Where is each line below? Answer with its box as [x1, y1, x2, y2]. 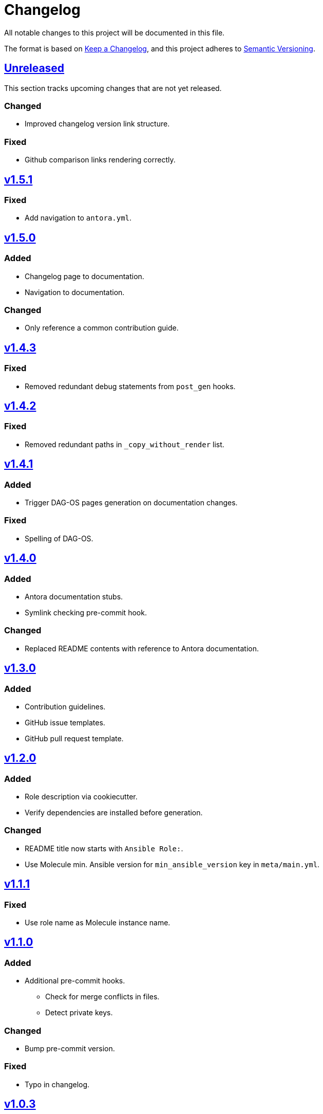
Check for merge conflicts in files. [45, 992, 160, 1001]
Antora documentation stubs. [25, 592, 123, 601]
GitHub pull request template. [25, 734, 124, 743]
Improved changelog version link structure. [25, 119, 170, 129]
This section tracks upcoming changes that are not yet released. [4, 83, 222, 93]
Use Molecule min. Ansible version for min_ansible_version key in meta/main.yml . [25, 860, 320, 869]
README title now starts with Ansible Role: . [25, 844, 183, 853]
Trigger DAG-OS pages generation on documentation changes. [25, 498, 238, 507]
